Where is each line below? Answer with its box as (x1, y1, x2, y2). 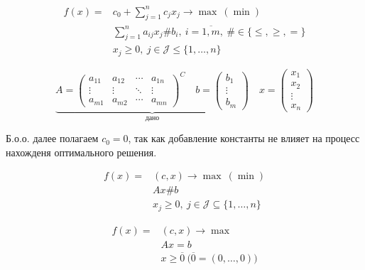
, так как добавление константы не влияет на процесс (128, 131, 360, 146)
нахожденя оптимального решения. (6, 144, 157, 159)
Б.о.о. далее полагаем (6, 131, 99, 146)
